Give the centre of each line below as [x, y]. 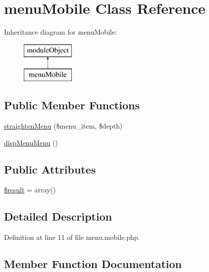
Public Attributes [50, 169]
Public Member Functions [72, 105]
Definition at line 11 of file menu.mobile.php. [72, 237]
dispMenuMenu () [31, 142]
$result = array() [30, 190]
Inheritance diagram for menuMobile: [61, 32]
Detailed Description [58, 216]
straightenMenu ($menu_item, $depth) [63, 126]
